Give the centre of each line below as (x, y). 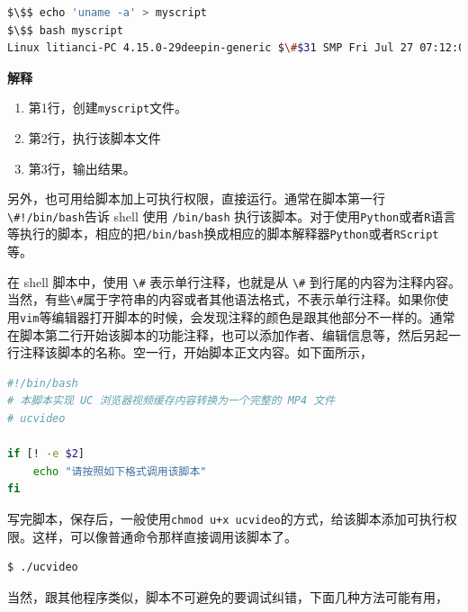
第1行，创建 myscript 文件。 (108, 108)
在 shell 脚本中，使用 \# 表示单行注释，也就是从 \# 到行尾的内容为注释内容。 (234, 281)
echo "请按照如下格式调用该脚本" (120, 471)
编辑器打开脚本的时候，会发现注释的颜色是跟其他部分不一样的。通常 (253, 317)
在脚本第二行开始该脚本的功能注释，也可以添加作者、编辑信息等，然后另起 (228, 334)
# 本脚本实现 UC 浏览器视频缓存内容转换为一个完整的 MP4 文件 (171, 401)
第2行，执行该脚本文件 (94, 138)
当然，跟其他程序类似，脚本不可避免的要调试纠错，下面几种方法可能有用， (228, 596)
